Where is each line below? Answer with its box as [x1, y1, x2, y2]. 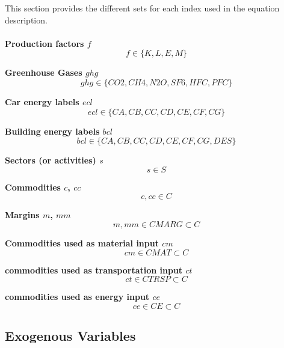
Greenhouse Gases [5, 66, 82, 79]
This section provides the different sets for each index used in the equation [5, 2, 280, 14]
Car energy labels [5, 95, 79, 108]
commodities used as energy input [5, 290, 150, 303]
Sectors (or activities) [5, 154, 96, 166]
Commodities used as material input [5, 236, 159, 249]
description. [5, 13, 48, 26]
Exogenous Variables [5, 326, 136, 345]
